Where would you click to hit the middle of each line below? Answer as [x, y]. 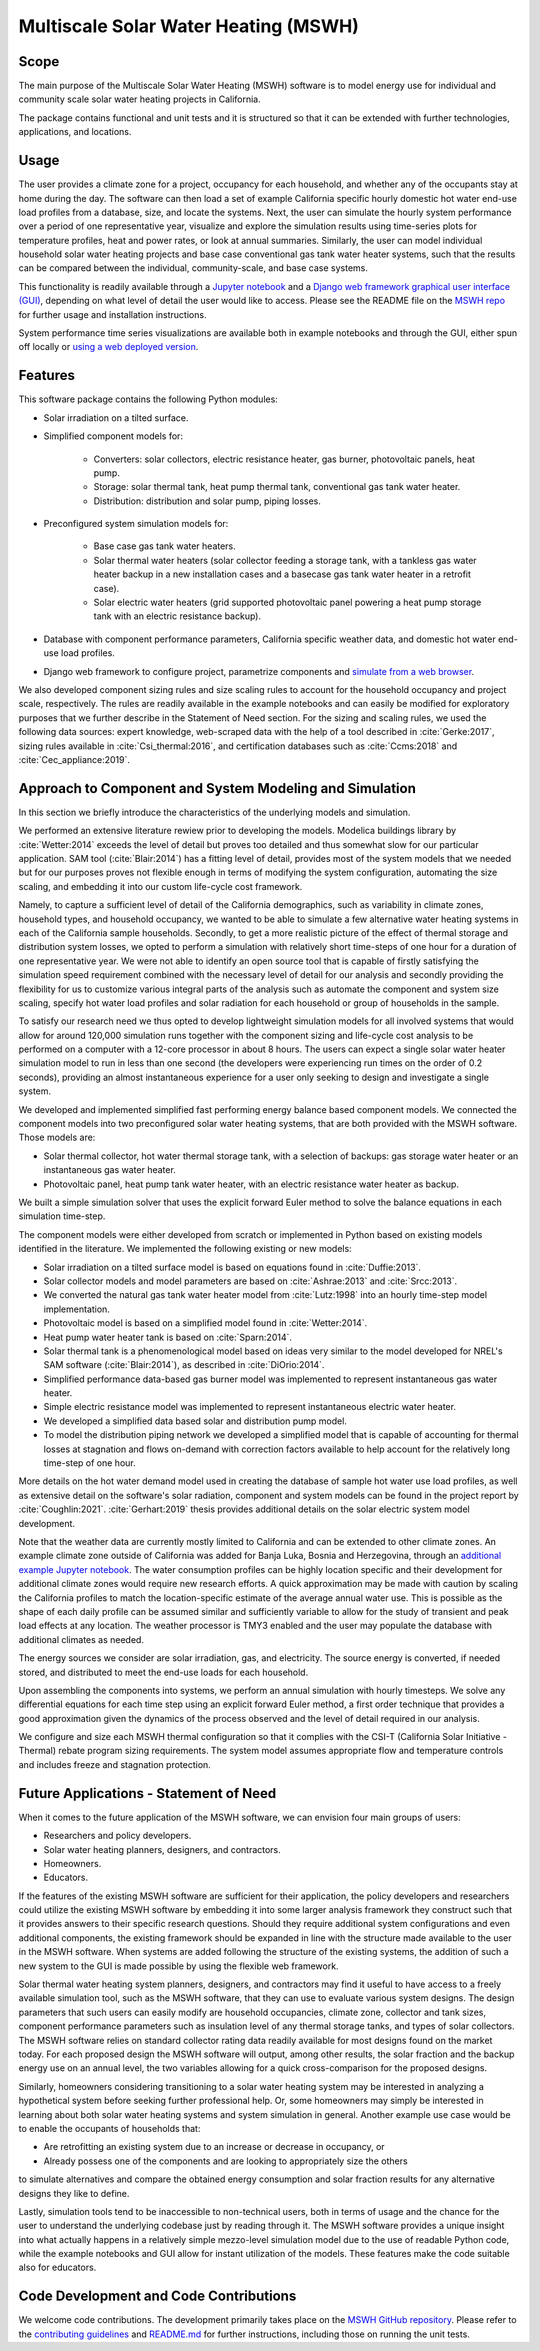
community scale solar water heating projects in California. [139, 99]
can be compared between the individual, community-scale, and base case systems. [193, 268]
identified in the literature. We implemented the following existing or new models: [185, 1249]
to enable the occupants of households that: [109, 2128]
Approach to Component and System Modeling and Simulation [217, 788]
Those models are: [57, 1137]
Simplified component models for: [113, 436]
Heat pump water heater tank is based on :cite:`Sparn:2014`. [168, 1337]
